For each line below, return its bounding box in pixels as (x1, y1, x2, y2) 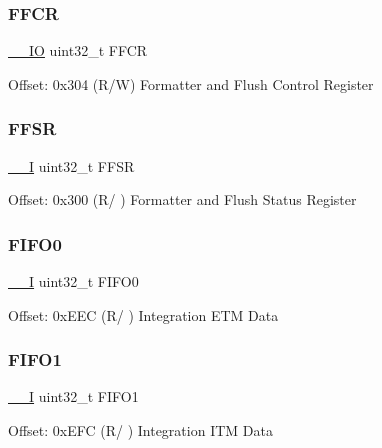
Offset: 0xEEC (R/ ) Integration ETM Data (8, 304, 279, 325)
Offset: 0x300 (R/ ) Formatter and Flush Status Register (8, 189, 357, 210)
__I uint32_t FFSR (8, 155, 135, 176)
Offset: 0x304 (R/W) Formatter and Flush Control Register (8, 73, 374, 94)
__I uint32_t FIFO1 (8, 386, 139, 407)
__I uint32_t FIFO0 (8, 271, 139, 292)
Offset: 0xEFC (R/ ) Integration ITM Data (8, 420, 273, 441)
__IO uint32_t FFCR (8, 40, 148, 61)
